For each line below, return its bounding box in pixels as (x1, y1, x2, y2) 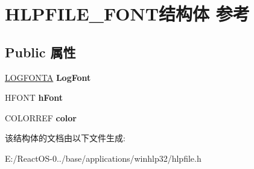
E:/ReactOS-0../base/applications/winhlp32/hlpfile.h (5, 151, 202, 164)
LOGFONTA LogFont (5, 71, 91, 83)
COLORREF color (5, 111, 77, 124)
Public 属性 (5, 42, 76, 61)
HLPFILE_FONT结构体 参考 (5, 1, 250, 26)
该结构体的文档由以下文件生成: (5, 132, 125, 144)
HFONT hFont (5, 91, 63, 104)
